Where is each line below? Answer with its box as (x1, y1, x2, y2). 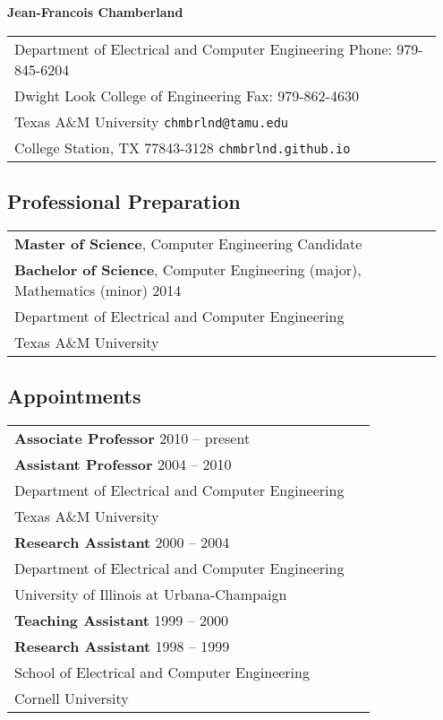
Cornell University (14, 688, 129, 708)
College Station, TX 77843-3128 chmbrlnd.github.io (14, 136, 351, 158)
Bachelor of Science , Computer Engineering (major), (14, 258, 362, 280)
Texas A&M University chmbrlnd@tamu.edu (14, 110, 289, 132)
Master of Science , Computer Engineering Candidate (14, 232, 362, 254)
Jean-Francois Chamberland (7, 3, 183, 21)
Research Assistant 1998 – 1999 (14, 636, 230, 656)
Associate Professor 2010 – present (14, 428, 251, 448)
